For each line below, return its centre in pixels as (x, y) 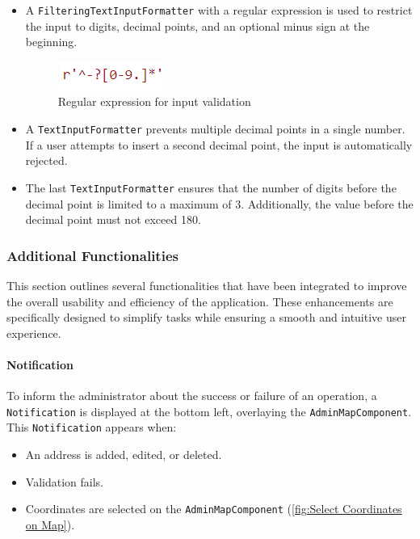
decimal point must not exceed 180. (113, 219)
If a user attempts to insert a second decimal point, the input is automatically (219, 144)
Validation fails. (64, 481)
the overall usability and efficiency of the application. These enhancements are (200, 301)
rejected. (46, 160)
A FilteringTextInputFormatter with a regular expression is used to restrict (219, 10)
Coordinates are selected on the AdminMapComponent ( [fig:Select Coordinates (214, 509)
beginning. (51, 42)
